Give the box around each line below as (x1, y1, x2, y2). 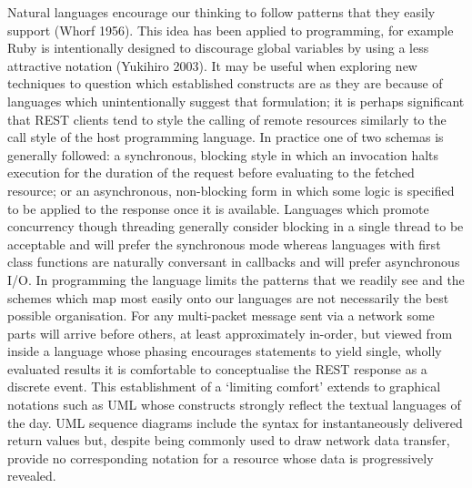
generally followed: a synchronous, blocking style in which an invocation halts (7, 145, 439, 164)
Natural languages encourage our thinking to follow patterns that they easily (7, 3, 436, 21)
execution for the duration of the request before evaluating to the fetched (7, 163, 415, 182)
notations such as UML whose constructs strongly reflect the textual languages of (7, 395, 461, 414)
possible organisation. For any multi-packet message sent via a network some (7, 306, 435, 325)
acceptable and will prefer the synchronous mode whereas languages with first (7, 234, 441, 253)
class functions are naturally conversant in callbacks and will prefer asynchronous (7, 252, 460, 271)
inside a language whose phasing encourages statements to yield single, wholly (7, 341, 442, 361)
